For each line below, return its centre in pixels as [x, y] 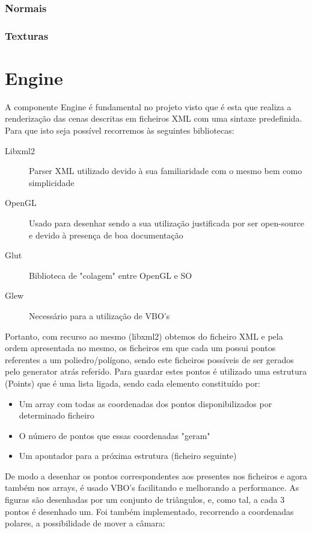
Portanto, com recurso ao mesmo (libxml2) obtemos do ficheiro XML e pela [144, 336]
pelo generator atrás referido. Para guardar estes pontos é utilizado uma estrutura [156, 371]
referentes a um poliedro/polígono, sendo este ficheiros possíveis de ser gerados [149, 359]
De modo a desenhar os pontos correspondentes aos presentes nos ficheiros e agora [156, 475]
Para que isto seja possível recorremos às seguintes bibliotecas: [120, 130]
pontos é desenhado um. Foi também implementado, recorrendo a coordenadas [149, 511]
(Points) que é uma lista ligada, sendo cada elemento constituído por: [133, 383]
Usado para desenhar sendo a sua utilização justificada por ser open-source [167, 223]
